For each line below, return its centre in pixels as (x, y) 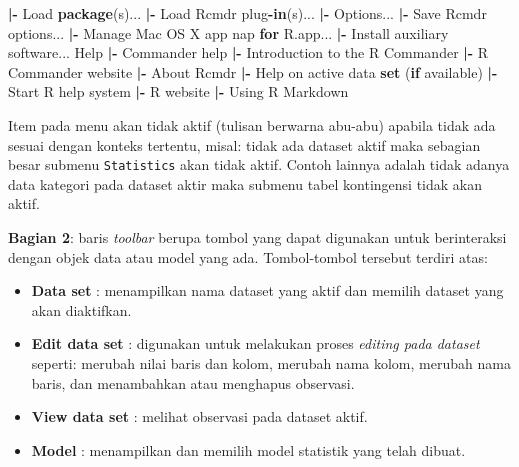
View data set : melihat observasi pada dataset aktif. (199, 416)
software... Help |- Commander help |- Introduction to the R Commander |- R (248, 52)
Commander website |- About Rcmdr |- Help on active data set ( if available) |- (253, 71)
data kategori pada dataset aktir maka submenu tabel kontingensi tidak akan (245, 183)
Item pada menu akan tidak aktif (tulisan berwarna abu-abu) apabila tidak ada (252, 124)
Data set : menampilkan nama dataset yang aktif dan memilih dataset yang (267, 290)
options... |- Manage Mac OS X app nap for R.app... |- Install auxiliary (228, 32)
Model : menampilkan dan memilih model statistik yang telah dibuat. (248, 449)
